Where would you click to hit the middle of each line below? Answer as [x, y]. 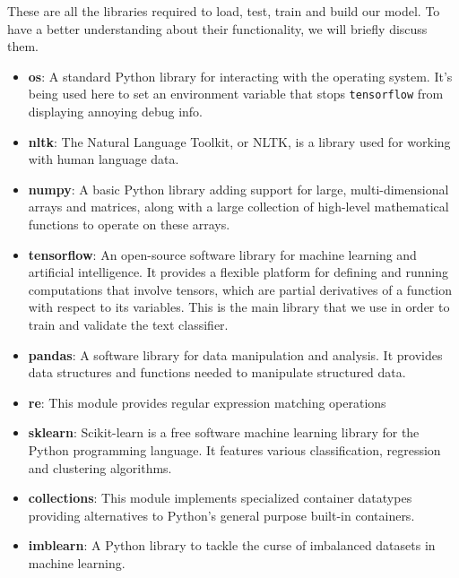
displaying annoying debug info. [115, 112]
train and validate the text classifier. [128, 324]
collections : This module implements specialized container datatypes [220, 498]
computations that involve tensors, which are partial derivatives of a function [240, 289]
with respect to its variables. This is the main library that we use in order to [239, 307]
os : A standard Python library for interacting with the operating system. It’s [240, 76]
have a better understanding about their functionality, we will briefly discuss [217, 28]
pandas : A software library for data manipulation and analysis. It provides [235, 354]
